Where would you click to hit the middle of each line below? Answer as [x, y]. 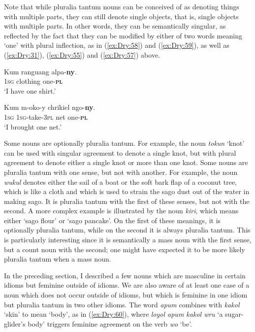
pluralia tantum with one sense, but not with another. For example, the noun [121, 172]
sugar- [234, 314]
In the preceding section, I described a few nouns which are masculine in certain [125, 275]
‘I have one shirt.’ [30, 90]
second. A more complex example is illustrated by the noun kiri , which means [121, 211]
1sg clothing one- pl [33, 81]
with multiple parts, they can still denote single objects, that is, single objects [121, 16]
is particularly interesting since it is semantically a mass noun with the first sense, [128, 240]
